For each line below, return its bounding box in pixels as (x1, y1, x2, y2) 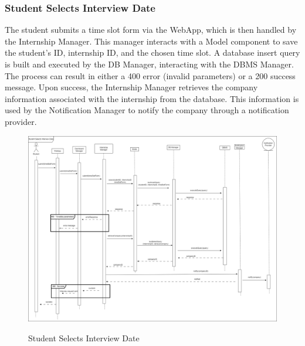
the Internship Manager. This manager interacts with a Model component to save (5, 35, 298, 47)
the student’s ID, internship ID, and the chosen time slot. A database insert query (5, 46, 300, 59)
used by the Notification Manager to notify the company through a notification (5, 104, 289, 116)
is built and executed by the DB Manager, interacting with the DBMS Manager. (5, 58, 294, 70)
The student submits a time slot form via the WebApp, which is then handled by (5, 23, 297, 36)
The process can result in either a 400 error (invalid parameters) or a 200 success (5, 69, 296, 82)
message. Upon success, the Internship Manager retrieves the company (5, 81, 258, 93)
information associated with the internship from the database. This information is (5, 92, 299, 104)
